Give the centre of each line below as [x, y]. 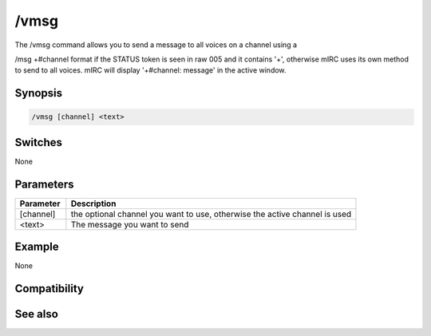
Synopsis [39, 93]
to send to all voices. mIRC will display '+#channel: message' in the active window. [150, 70]
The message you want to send [130, 224]
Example [37, 247]
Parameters [44, 184]
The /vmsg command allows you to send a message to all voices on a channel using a [156, 45]
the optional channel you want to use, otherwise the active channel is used [211, 214]
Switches [39, 142]
